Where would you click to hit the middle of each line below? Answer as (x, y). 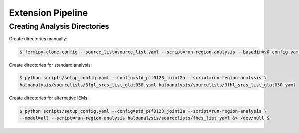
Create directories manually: (38, 39)
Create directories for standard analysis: (51, 65)
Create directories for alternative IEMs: (49, 98)
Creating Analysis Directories (59, 26)
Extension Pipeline (49, 13)
